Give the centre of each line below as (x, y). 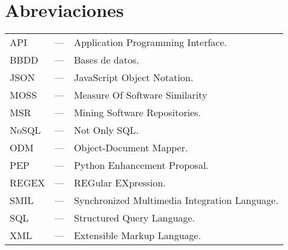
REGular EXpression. (120, 183)
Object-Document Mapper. (131, 148)
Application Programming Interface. (150, 42)
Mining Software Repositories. (137, 113)
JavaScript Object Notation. (134, 77)
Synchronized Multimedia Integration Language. (176, 200)
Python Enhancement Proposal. (141, 165)
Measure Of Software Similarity (141, 95)
